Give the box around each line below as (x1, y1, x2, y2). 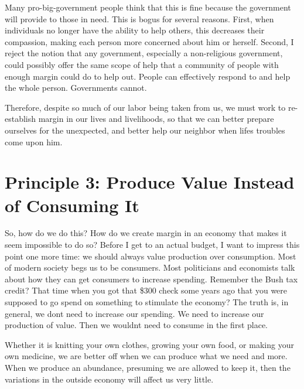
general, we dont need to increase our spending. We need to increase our (5, 307, 264, 319)
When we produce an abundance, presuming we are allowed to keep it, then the (5, 361, 291, 373)
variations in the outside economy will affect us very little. (5, 373, 214, 385)
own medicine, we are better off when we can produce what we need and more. (5, 350, 288, 362)
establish (5, 112, 36, 125)
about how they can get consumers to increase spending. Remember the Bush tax (5, 272, 298, 285)
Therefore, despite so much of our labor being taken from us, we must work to (5, 101, 286, 113)
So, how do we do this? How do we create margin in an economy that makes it (5, 227, 287, 239)
